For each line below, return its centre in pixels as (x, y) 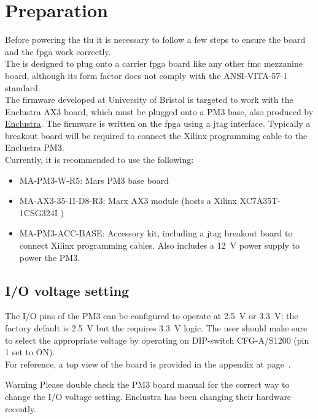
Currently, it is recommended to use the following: (99, 160)
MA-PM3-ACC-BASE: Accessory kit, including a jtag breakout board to (156, 233)
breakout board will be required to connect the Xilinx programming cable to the (156, 135)
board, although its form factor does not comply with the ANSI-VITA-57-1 (146, 75)
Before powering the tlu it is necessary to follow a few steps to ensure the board (155, 40)
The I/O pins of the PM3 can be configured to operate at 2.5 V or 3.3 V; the (152, 316)
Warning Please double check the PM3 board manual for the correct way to (147, 384)
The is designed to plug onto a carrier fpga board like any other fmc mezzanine (154, 63)
